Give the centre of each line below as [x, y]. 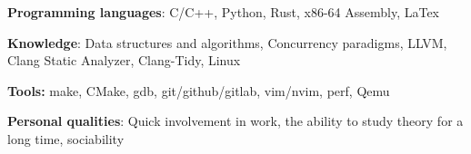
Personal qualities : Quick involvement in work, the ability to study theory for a [235, 121]
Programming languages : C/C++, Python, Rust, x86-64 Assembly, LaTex [224, 12]
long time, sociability [66, 138]
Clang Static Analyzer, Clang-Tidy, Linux [124, 60]
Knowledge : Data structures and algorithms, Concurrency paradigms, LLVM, [227, 42]
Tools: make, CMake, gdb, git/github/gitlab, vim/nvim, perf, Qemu [199, 90]
